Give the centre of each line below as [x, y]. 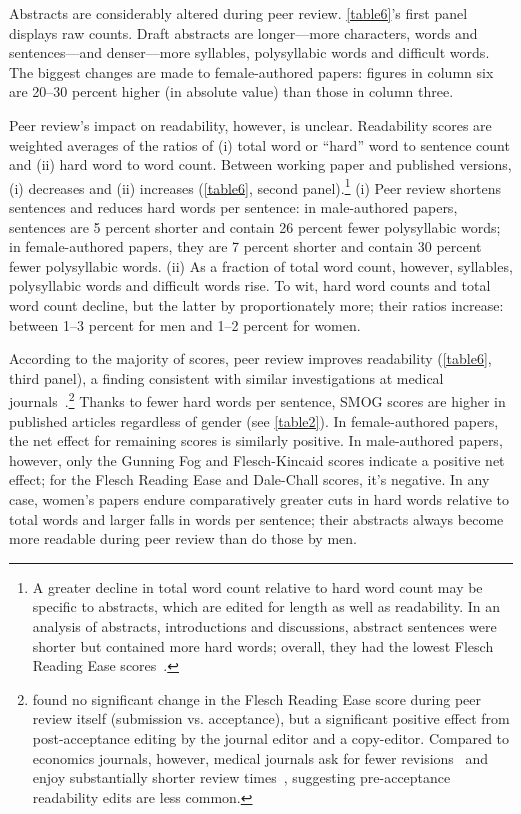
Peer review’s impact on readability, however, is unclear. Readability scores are [250, 124]
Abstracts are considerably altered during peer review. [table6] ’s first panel [238, 13]
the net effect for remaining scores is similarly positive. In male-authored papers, [256, 440]
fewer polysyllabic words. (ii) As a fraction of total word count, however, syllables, [261, 265]
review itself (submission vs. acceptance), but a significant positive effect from [271, 718]
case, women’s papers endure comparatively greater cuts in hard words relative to [259, 498]
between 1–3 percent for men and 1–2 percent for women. [185, 324]
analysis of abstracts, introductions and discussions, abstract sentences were [264, 625]
